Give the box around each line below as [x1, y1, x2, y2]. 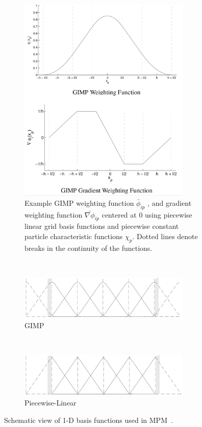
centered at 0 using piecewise [102, 209, 192, 220]
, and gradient [147, 197, 192, 208]
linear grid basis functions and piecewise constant [24, 221, 179, 231]
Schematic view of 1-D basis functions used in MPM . [4, 414, 173, 425]
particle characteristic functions [24, 231, 123, 242]
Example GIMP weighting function [24, 197, 134, 208]
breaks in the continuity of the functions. [24, 242, 153, 253]
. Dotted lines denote [132, 231, 198, 242]
